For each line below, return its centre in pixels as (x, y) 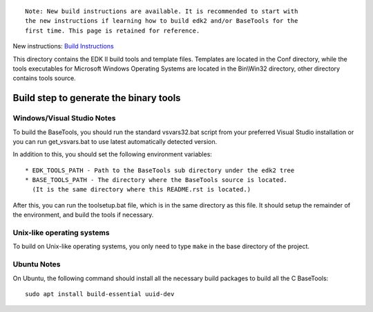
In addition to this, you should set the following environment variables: (112, 154)
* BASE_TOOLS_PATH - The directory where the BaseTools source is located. (156, 180)
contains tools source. (44, 78)
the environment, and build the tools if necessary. (83, 215)
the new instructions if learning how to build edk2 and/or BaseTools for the (162, 21)
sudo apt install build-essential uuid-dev (100, 294)
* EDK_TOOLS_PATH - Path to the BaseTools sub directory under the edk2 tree (160, 170)
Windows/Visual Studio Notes (64, 118)
